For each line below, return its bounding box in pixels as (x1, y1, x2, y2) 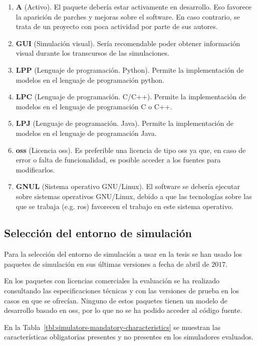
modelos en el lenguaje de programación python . (16, 74, 164, 85)
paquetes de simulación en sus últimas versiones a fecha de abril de (4, 258, 209, 269)
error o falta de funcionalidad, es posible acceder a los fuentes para (16, 154, 221, 165)
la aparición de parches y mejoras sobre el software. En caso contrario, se (16, 11, 240, 22)
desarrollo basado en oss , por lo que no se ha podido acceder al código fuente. (4, 305, 242, 315)
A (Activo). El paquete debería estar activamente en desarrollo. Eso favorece (16, 2, 252, 12)
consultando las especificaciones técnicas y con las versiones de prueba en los (4, 285, 239, 296)
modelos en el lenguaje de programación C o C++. (16, 101, 172, 111)
